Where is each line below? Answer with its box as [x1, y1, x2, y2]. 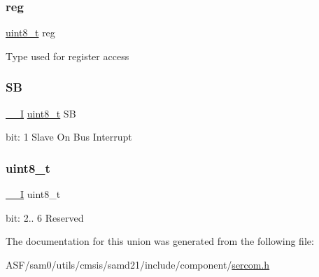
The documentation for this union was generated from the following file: [6, 234, 314, 248]
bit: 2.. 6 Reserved [6, 210, 84, 225]
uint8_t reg [6, 25, 55, 40]
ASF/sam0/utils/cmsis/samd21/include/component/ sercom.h [6, 257, 270, 271]
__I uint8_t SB [6, 106, 76, 120]
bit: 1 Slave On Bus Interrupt [6, 129, 132, 144]
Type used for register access [6, 48, 129, 63]
